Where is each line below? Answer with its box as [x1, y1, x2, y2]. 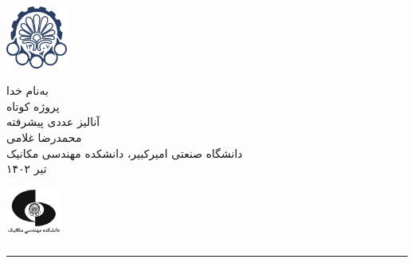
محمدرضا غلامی [6, 128, 82, 145]
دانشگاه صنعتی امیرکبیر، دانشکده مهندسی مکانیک [6, 144, 243, 161]
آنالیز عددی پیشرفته [6, 113, 100, 130]
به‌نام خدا [6, 82, 49, 99]
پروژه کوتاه [6, 97, 60, 114]
